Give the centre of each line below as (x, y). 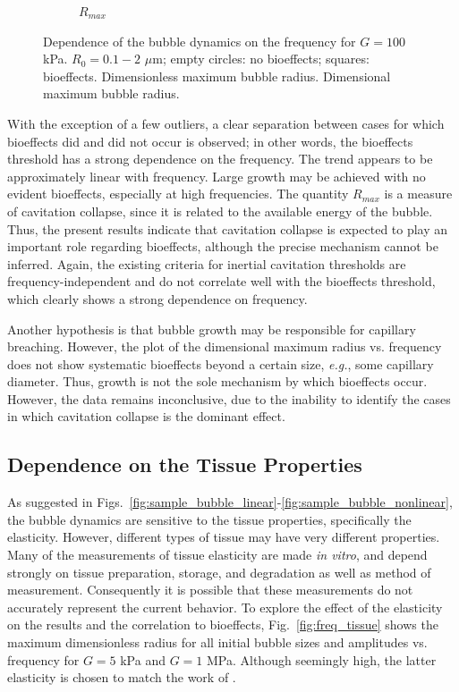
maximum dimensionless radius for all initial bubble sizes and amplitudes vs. (217, 642)
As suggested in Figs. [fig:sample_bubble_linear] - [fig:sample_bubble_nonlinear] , (230, 502)
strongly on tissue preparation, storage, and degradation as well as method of (219, 572)
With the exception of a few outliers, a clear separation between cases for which (226, 123)
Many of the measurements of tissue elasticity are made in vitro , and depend (217, 555)
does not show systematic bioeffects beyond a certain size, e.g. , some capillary (221, 363)
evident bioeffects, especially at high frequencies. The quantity (178, 194)
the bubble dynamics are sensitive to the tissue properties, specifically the (209, 519)
